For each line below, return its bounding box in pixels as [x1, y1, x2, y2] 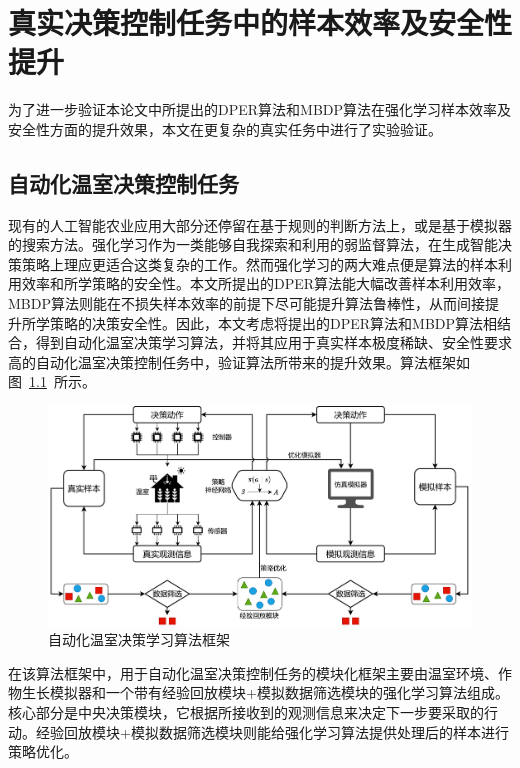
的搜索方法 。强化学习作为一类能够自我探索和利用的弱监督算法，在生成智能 [8, 234, 498, 255]
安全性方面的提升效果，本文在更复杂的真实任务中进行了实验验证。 [8, 118, 442, 139]
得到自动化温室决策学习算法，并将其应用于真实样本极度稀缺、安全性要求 [35, 332, 512, 353]
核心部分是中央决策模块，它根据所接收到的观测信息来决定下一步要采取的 [8, 702, 484, 723]
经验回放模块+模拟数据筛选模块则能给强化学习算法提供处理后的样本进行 [35, 721, 509, 742]
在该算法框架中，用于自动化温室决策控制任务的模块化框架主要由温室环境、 [8, 662, 498, 683]
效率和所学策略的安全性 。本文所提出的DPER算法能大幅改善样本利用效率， [21, 273, 511, 294]
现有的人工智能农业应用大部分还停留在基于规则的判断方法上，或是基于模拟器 [8, 214, 512, 235]
